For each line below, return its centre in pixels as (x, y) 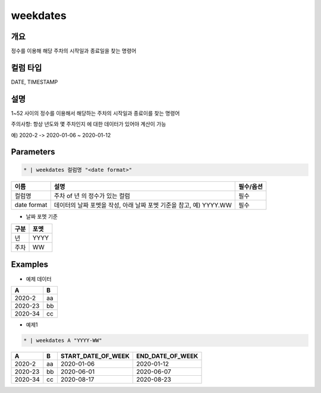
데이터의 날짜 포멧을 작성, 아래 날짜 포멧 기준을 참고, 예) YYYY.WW (143, 205)
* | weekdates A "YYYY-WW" (63, 340)
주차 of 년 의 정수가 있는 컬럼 (92, 196)
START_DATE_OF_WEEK (95, 356)
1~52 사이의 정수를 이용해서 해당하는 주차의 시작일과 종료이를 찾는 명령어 (95, 113)
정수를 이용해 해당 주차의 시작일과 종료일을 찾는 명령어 (74, 51)
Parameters (33, 152)
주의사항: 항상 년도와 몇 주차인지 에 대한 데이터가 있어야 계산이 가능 (89, 124)
